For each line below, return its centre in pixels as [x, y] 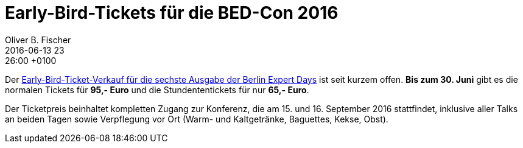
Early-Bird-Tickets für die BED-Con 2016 [172, 13]
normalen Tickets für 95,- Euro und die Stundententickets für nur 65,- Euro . [157, 90]
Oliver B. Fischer [38, 40]
